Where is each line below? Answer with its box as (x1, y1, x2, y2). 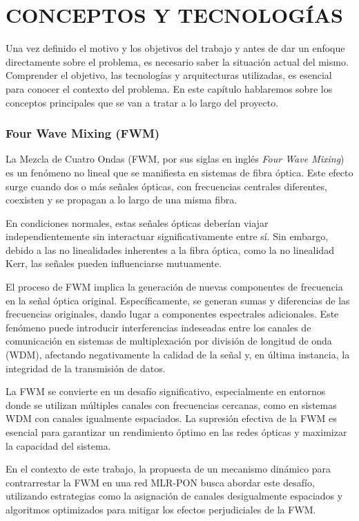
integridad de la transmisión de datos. (6, 360, 166, 375)
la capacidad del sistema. (6, 438, 111, 453)
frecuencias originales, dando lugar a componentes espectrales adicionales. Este (6, 307, 339, 321)
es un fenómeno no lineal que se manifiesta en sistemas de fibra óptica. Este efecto (6, 165, 353, 179)
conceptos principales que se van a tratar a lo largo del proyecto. (6, 95, 279, 109)
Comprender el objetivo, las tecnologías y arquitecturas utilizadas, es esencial (6, 68, 332, 82)
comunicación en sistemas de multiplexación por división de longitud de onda (6, 333, 332, 348)
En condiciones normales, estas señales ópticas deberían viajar (6, 215, 269, 230)
